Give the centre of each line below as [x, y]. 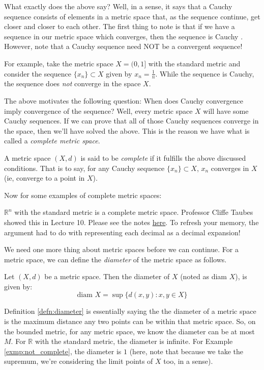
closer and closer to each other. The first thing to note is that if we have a [120, 26]
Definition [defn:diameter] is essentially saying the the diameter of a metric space [130, 311]
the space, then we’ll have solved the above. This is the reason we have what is [127, 130]
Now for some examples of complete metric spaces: [83, 195]
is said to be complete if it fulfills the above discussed [163, 157]
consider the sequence [38, 73]
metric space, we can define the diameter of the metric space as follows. [115, 259]
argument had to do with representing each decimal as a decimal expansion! [122, 232]
